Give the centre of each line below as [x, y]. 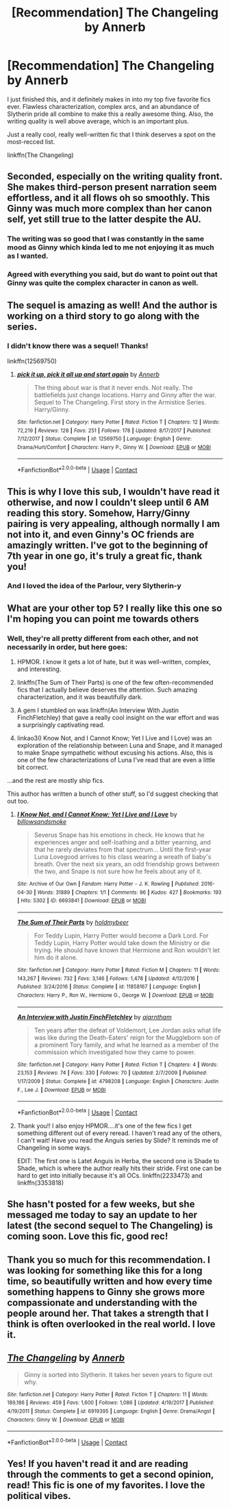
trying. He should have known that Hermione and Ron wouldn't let [127, 950]
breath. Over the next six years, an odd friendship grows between [127, 864]
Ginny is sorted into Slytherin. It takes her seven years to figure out [118, 1374]
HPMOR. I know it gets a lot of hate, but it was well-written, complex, [114, 662]
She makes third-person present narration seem [112, 187]
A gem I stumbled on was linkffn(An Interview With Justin [98, 710]
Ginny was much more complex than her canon [110, 209]
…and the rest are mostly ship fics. [56, 781]
